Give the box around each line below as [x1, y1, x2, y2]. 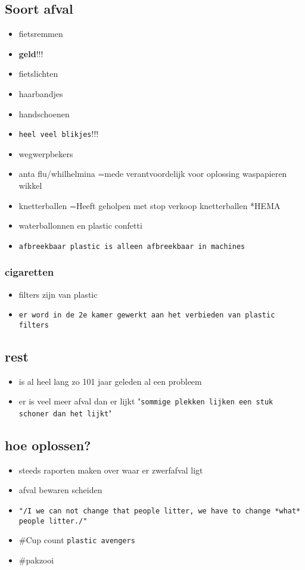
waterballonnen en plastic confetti [18, 219, 142, 232]
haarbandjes [18, 87, 63, 99]
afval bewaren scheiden [18, 484, 102, 496]
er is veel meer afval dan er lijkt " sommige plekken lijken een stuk [18, 395, 273, 407]
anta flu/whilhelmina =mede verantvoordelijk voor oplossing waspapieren [18, 167, 287, 180]
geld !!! [18, 47, 43, 60]
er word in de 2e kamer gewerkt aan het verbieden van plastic [18, 311, 275, 320]
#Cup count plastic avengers [18, 534, 135, 546]
